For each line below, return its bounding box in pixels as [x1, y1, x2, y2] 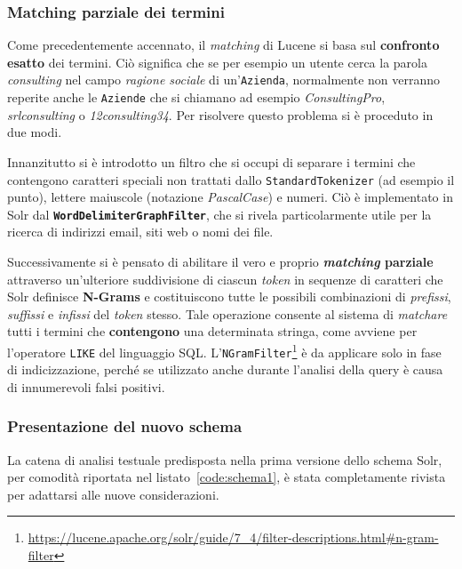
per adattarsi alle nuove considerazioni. [7, 485, 219, 503]
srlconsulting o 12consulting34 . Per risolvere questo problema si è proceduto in [7, 105, 434, 124]
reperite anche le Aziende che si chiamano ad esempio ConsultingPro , [7, 88, 386, 107]
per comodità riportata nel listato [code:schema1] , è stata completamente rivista [7, 468, 446, 486]
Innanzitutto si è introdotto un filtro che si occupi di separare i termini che [7, 152, 416, 171]
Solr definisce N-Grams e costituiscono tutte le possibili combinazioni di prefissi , [7, 287, 451, 306]
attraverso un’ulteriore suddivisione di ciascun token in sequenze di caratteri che [7, 269, 443, 288]
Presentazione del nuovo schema [7, 415, 243, 437]
